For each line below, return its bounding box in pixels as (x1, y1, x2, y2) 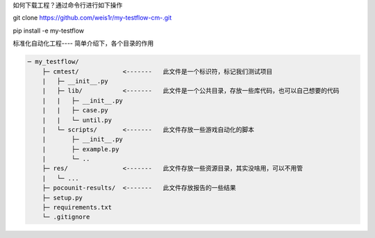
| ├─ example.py (42, 145, 119, 153)
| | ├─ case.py (42, 106, 109, 114)
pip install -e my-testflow (12, 26, 85, 35)
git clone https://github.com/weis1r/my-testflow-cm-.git (12, 14, 172, 22)
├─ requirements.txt (42, 203, 112, 212)
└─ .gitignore (42, 213, 90, 221)
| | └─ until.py (42, 116, 112, 124)
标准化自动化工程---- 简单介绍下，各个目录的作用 (12, 39, 154, 48)
